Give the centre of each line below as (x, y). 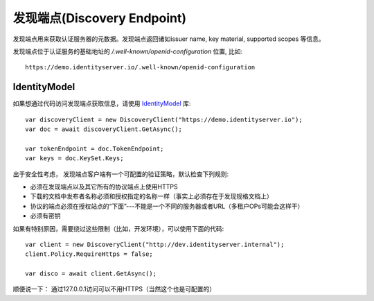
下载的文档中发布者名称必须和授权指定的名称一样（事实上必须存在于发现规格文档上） (151, 196)
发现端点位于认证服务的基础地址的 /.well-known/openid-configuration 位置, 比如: (128, 51)
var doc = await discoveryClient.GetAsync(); (104, 129)
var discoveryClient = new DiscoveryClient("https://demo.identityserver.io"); (164, 119)
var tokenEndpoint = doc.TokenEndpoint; (95, 148)
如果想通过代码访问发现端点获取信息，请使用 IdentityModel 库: (102, 103)
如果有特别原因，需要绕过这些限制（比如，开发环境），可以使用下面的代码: (118, 228)
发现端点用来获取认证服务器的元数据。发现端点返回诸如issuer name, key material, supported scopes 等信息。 (169, 39)
